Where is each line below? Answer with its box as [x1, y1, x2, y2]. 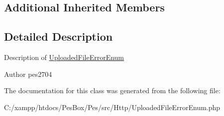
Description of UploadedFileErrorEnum [4, 52, 124, 62]
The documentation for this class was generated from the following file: [4, 85, 221, 96]
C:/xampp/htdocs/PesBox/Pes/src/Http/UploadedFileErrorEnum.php [4, 102, 221, 112]
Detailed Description [4, 29, 113, 44]
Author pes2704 [4, 68, 52, 79]
